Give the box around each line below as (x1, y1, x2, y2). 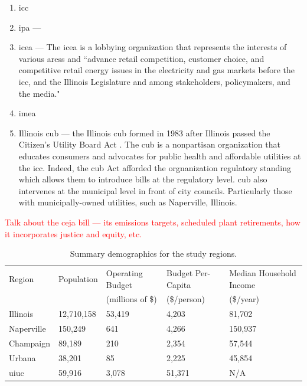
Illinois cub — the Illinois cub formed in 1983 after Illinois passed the (18, 126, 270, 139)
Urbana (9, 351, 36, 364)
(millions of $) (106, 293, 157, 305)
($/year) (229, 293, 259, 305)
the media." (18, 87, 60, 99)
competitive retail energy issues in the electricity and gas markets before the (18, 64, 295, 76)
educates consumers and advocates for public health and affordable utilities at (18, 149, 301, 162)
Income (229, 278, 256, 290)
